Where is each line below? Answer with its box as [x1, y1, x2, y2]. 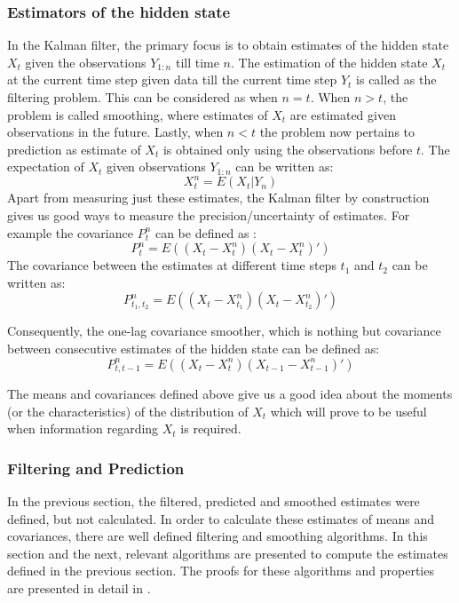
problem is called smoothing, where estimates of [7, 105, 268, 123]
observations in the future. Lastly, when [7, 123, 224, 141]
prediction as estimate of [7, 139, 141, 158]
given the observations [25, 52, 146, 71]
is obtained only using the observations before [162, 139, 413, 158]
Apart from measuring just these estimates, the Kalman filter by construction [7, 188, 430, 207]
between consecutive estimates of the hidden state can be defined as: [7, 339, 380, 358]
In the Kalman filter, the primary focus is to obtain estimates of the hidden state [7, 36, 449, 54]
